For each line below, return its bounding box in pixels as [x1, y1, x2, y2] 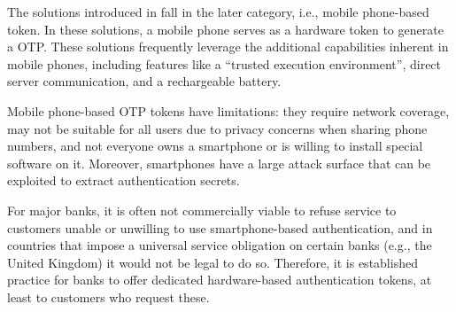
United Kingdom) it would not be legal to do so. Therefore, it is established [7, 253, 418, 271]
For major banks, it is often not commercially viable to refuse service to [7, 200, 397, 219]
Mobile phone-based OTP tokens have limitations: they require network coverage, [7, 101, 450, 120]
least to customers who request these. [7, 287, 210, 306]
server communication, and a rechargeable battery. [7, 72, 282, 90]
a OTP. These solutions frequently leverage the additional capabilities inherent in [7, 37, 449, 56]
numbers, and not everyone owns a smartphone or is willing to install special [7, 136, 423, 155]
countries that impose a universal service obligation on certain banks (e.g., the [7, 236, 432, 254]
